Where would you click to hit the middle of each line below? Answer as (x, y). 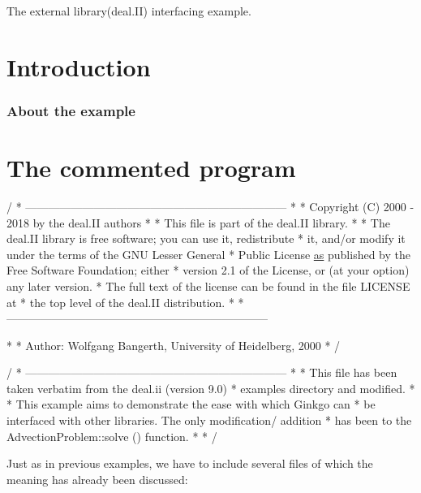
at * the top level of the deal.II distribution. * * (125, 302)
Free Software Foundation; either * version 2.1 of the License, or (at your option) (208, 270)
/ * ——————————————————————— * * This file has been (202, 372)
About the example (71, 110)
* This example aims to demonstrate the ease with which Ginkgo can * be (191, 404)
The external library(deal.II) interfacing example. (129, 11)
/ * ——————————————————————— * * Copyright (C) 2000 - (210, 206)
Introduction (79, 66)
